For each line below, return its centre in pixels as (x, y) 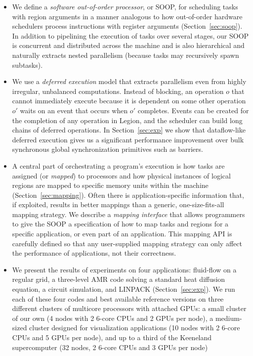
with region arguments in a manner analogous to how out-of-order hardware (127, 16)
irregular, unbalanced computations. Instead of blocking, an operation (118, 91)
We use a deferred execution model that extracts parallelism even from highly (129, 81)
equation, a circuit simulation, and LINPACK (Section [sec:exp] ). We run (124, 289)
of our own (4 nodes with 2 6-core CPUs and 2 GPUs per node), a (113, 318)
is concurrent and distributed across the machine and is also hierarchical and (128, 45)
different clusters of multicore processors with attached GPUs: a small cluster (129, 308)
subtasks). (27, 65)
